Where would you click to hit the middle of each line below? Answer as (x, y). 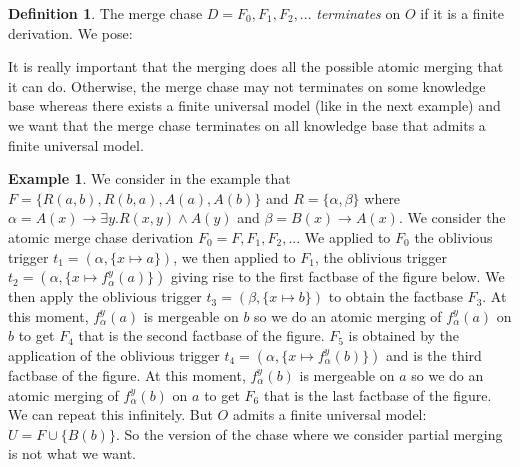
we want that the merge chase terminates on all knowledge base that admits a (247, 124)
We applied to (347, 236)
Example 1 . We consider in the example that (149, 178)
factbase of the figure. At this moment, (127, 374)
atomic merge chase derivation (101, 236)
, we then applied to (234, 256)
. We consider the (452, 217)
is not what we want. (72, 453)
